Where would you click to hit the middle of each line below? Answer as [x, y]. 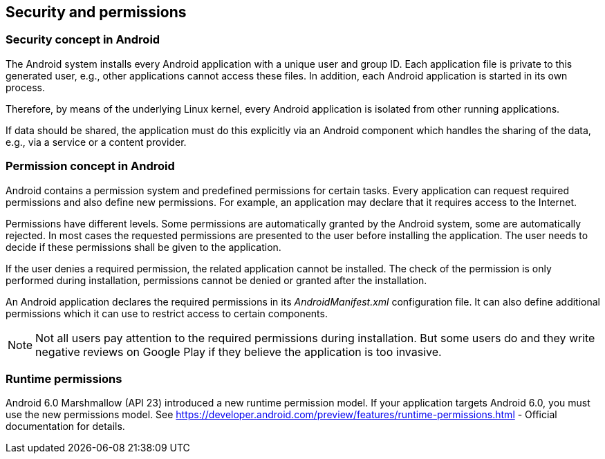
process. [25, 87]
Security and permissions [96, 12]
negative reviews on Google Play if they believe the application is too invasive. [239, 352]
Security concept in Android [83, 40]
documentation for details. [65, 427]
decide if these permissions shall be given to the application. [143, 247]
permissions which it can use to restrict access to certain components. [167, 313]
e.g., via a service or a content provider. [96, 142]
